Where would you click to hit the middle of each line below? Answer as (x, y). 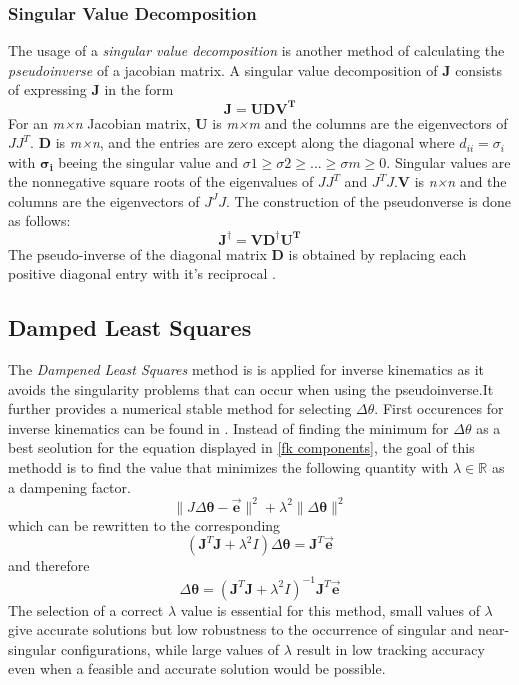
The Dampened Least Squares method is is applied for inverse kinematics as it (246, 368)
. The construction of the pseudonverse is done (368, 200)
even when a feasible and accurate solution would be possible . (197, 668)
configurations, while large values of (170, 648)
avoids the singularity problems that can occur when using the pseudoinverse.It (251, 388)
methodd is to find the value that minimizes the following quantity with (228, 466)
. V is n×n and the (450, 181)
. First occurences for (439, 408)
